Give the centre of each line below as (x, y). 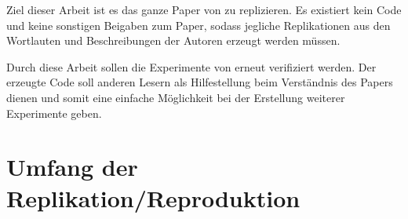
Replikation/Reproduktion (153, 197)
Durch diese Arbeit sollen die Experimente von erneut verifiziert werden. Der (191, 66)
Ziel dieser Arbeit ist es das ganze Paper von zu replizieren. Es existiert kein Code (204, 9)
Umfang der (72, 167)
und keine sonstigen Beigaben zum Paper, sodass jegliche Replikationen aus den (199, 25)
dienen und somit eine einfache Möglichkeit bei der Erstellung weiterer (176, 97)
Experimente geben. (54, 113)
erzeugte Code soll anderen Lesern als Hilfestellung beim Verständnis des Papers (200, 82)
